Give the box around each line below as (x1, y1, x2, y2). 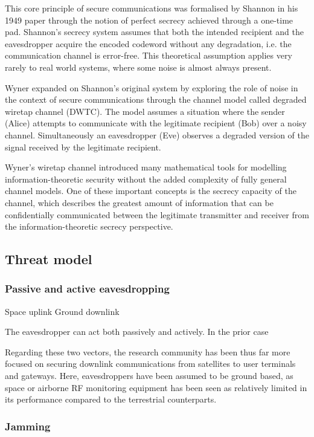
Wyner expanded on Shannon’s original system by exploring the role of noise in (5, 81, 298, 94)
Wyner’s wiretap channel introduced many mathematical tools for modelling (5, 161, 287, 173)
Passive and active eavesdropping (5, 281, 170, 296)
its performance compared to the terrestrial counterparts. (5, 393, 217, 406)
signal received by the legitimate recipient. (5, 140, 161, 153)
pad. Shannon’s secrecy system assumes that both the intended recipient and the (5, 25, 304, 38)
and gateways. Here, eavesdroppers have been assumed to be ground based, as (5, 369, 293, 382)
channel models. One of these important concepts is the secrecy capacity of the (5, 184, 297, 197)
